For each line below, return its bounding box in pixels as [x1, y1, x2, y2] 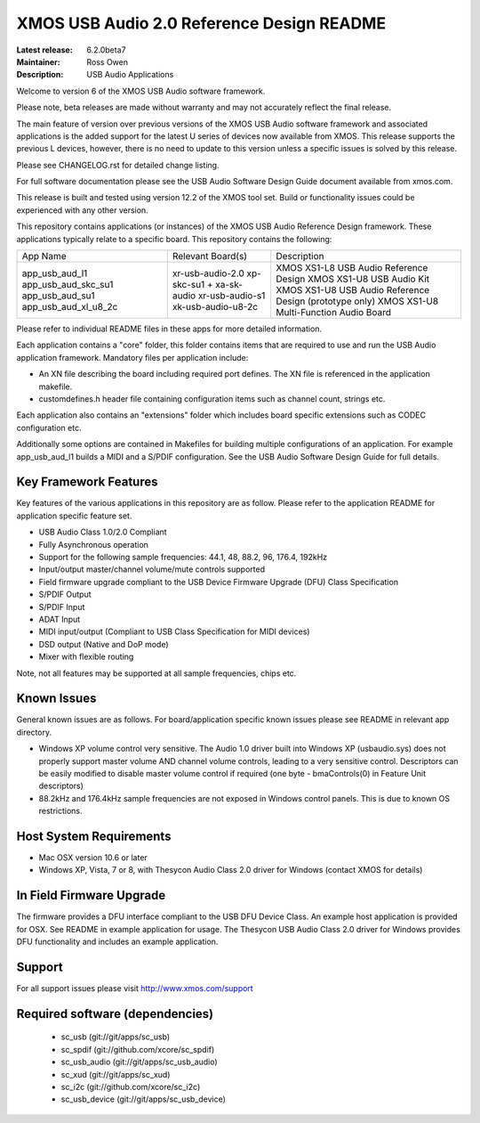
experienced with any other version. [16, 205, 148, 216]
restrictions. [38, 806, 84, 817]
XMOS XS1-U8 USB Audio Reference [276, 284, 430, 297]
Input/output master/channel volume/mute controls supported [38, 564, 266, 574]
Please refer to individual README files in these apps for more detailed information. [16, 323, 323, 334]
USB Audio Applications [86, 69, 174, 80]
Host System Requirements [16, 828, 172, 843]
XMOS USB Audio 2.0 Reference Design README [16, 13, 387, 33]
